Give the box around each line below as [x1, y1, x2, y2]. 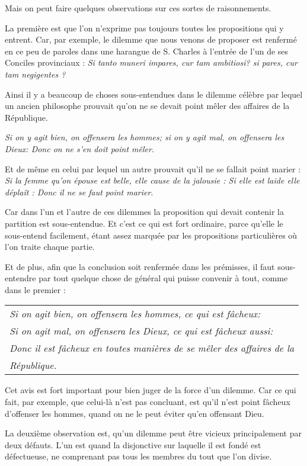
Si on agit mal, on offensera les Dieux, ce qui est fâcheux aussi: [9, 324, 273, 338]
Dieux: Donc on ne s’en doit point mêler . [5, 142, 154, 155]
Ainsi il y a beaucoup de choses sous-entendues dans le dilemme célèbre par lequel [5, 88, 303, 100]
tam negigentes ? [5, 68, 66, 80]
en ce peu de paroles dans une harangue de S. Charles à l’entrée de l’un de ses [5, 44, 289, 57]
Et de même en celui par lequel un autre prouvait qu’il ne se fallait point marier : [5, 162, 301, 175]
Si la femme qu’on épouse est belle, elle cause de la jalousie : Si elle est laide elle [5, 174, 300, 187]
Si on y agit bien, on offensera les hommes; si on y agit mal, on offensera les [5, 131, 284, 143]
